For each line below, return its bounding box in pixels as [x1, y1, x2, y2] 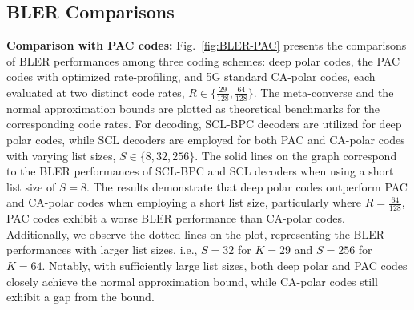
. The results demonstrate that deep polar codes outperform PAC [86, 178, 408, 195]
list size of [6, 178, 56, 195]
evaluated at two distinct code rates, [6, 83, 185, 100]
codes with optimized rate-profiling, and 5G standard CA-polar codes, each [6, 68, 376, 85]
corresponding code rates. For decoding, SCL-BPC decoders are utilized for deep [6, 115, 402, 132]
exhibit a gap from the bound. [6, 288, 155, 305]
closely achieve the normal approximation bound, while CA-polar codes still [6, 272, 378, 289]
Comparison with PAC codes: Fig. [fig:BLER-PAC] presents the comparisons [6, 37, 407, 54]
